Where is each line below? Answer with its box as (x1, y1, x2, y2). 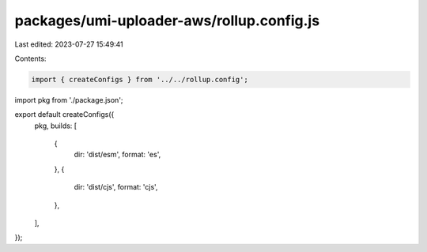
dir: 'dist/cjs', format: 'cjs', (74, 182, 158, 192)
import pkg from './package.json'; (14, 95, 123, 104)
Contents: (14, 54, 47, 63)
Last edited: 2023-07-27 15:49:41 (14, 39, 124, 49)
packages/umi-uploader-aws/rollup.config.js (14, 12, 320, 29)
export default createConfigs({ (14, 110, 115, 119)
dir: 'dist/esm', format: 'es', (74, 150, 161, 160)
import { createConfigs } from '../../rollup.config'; (31, 75, 248, 84)
